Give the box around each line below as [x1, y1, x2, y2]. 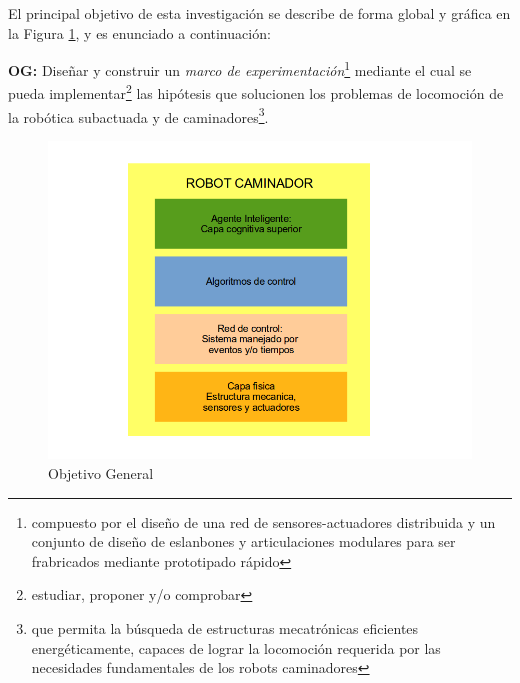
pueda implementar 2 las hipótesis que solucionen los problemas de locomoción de [8, 80, 504, 104]
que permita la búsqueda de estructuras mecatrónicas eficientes [31, 618, 419, 639]
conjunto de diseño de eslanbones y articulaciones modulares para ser [31, 531, 456, 552]
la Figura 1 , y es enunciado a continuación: [8, 22, 271, 43]
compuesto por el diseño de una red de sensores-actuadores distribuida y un [31, 511, 496, 532]
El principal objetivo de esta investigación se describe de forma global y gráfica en [8, 3, 511, 23]
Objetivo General [48, 463, 154, 484]
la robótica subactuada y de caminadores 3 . [8, 103, 269, 127]
